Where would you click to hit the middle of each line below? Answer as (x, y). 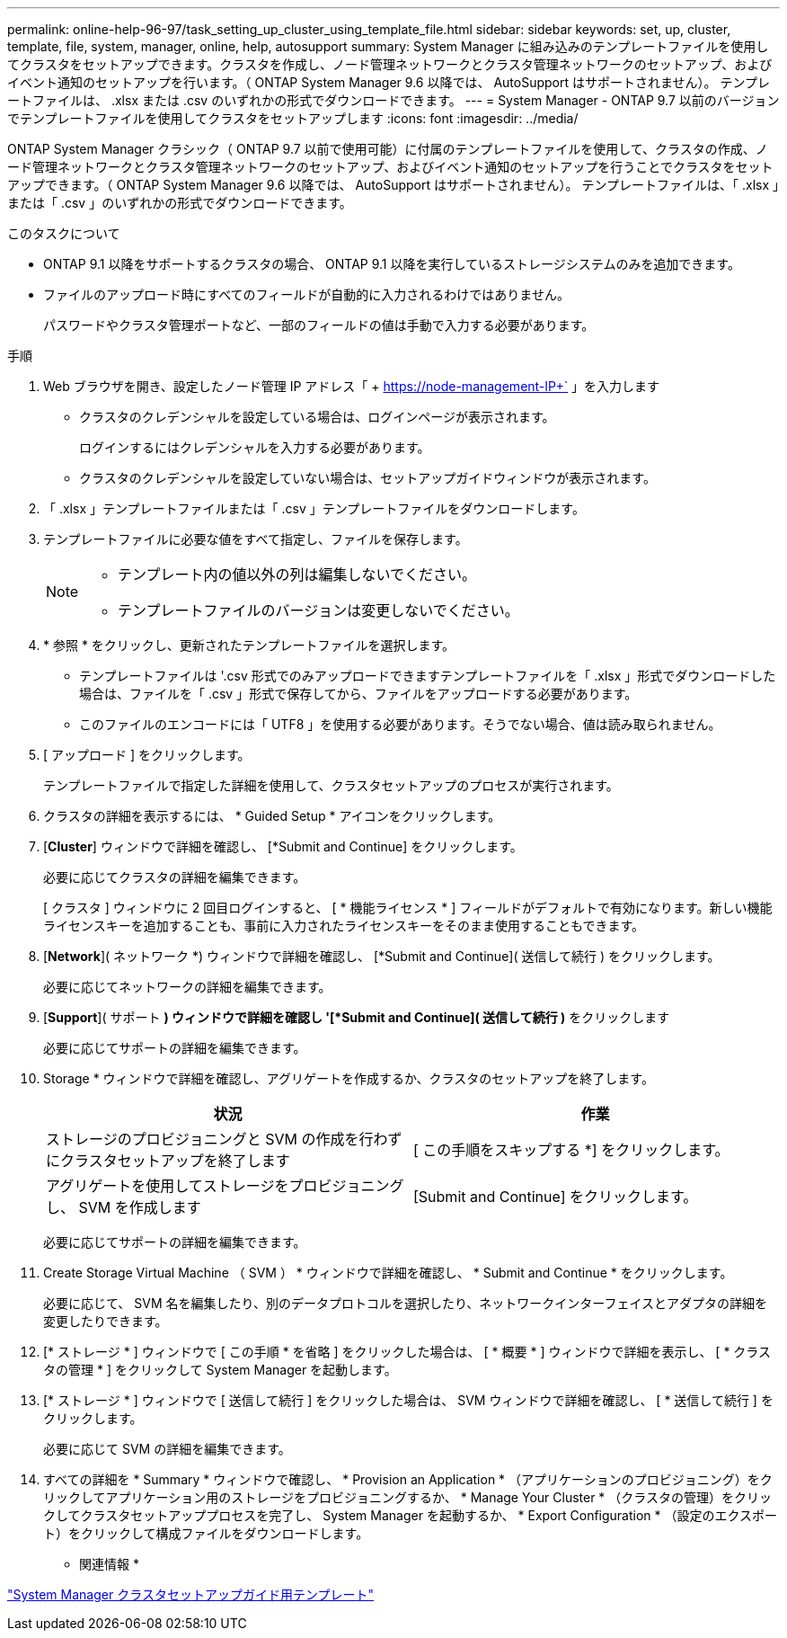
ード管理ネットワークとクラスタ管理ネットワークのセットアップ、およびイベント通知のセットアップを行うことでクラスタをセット (390, 167)
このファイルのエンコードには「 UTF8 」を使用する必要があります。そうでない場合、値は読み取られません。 (400, 724)
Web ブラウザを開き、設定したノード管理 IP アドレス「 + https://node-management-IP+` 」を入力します (352, 386)
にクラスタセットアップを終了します (168, 1161)
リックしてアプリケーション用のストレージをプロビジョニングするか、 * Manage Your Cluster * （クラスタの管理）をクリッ (408, 1497)
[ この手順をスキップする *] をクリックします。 (571, 1150)
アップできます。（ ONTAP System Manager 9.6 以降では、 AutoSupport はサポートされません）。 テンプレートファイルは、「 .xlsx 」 (393, 185)
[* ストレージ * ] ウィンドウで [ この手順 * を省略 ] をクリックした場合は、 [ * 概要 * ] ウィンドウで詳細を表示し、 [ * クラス (407, 1352)
